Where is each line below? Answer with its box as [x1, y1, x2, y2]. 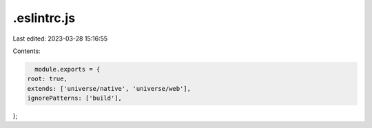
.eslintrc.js [12, 10, 76, 25]
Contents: [12, 47, 41, 55]
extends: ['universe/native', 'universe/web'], [27, 85, 191, 92]
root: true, [27, 75, 68, 83]
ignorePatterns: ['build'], [27, 94, 122, 103]
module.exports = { [34, 65, 101, 73]
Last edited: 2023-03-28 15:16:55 [12, 34, 108, 43]
